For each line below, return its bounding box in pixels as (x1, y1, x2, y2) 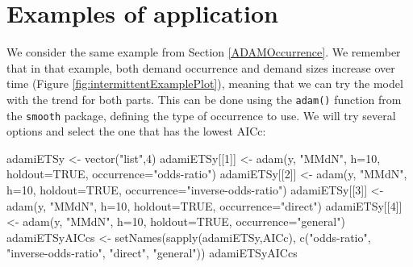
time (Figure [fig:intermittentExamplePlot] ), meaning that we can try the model (6, 75, 403, 92)
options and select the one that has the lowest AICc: (6, 123, 266, 140)
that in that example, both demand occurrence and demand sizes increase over (6, 59, 395, 76)
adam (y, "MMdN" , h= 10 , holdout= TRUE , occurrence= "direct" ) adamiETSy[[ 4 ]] (6, 197, 403, 214)
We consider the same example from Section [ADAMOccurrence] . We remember (6, 44, 401, 60)
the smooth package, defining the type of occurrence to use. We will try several (6, 106, 396, 123)
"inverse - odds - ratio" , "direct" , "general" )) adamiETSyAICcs (6, 244, 298, 261)
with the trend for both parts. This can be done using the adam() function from (6, 90, 402, 107)
